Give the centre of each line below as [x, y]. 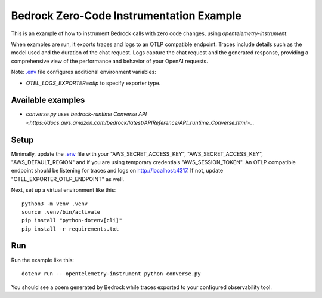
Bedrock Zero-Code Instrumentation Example [126, 16]
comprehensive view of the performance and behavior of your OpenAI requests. [109, 61]
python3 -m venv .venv [55, 204]
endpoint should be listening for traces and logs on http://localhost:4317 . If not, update [117, 171]
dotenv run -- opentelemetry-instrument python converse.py [111, 274]
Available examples [48, 100]
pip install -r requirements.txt [70, 229]
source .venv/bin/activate [61, 212]
